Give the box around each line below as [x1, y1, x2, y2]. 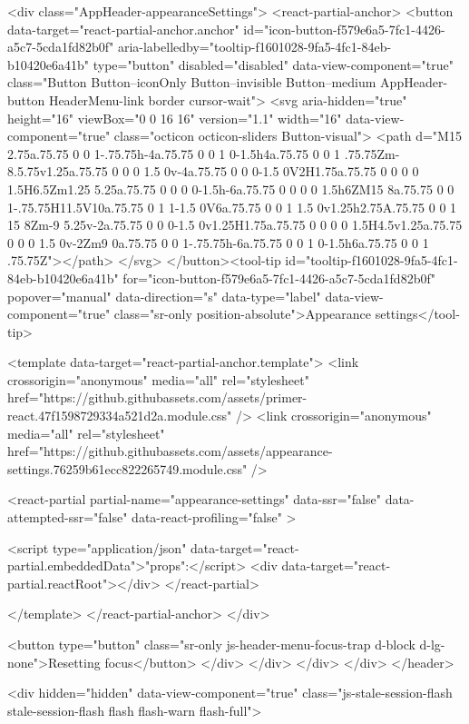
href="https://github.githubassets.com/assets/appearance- [7, 441, 333, 461]
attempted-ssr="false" [7, 508, 128, 527]
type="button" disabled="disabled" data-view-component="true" [93, 55, 454, 74]
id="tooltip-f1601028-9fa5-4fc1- [285, 251, 458, 270]
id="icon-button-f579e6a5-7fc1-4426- [243, 19, 445, 38]
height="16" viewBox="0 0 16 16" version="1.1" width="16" [7, 108, 342, 127]
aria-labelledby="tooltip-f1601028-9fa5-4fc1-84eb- [117, 37, 392, 56]
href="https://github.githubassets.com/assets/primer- [7, 388, 308, 407]
